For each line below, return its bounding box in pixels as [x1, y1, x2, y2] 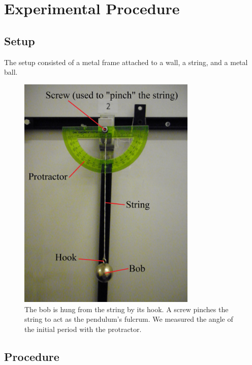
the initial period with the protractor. [24, 323, 142, 334]
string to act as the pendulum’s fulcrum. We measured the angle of [24, 314, 233, 324]
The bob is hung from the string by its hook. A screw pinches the [24, 303, 229, 314]
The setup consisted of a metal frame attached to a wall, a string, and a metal [4, 56, 248, 67]
